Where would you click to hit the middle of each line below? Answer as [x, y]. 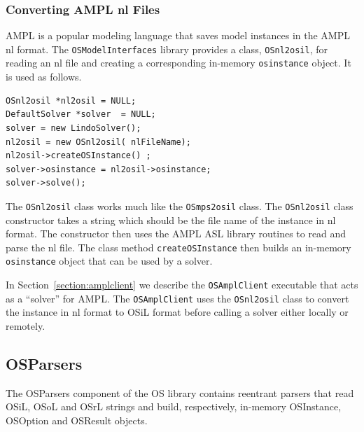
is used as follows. [44, 77]
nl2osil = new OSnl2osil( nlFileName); [98, 142]
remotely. [26, 325]
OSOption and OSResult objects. [77, 420]
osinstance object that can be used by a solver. [109, 261]
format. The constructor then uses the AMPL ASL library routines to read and [176, 234]
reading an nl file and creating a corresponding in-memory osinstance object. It [178, 63]
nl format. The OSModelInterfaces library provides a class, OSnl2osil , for [167, 49]
